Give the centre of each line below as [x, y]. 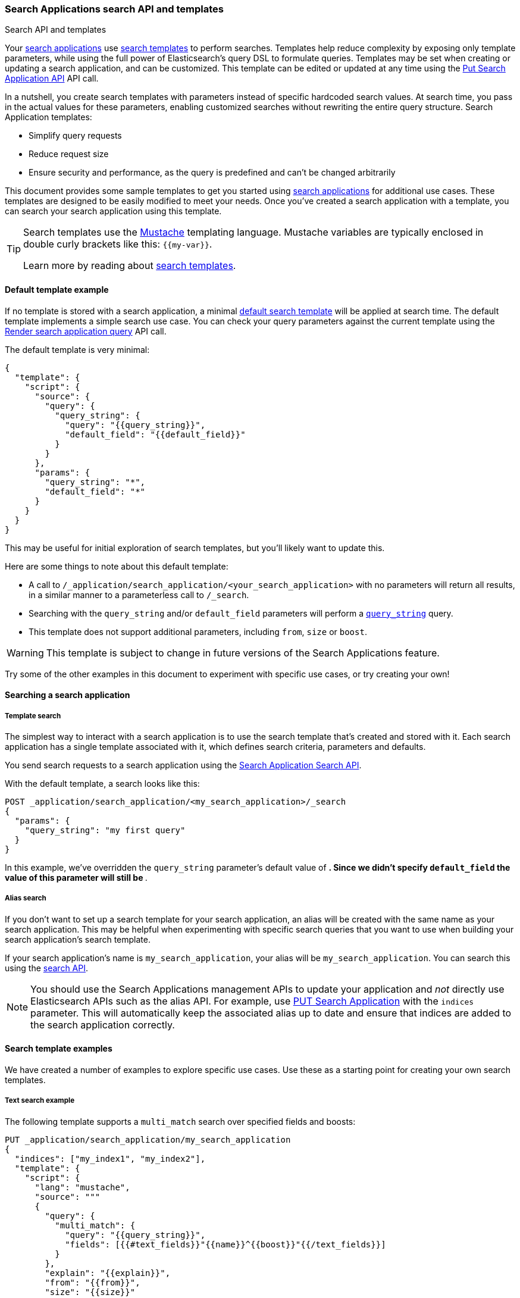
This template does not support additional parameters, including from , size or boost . [198, 631]
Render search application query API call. [86, 331]
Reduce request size [69, 154]
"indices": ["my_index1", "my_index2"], [110, 1158]
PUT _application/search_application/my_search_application [148, 1139]
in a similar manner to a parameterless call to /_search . [139, 595]
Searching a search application [68, 695]
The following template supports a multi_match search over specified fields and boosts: [180, 1121]
